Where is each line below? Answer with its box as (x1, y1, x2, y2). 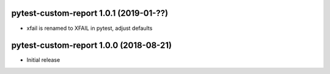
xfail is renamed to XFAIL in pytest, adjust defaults (26, 24, 153, 32)
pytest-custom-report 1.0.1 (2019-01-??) (11, 8, 169, 18)
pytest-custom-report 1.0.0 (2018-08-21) (11, 40, 172, 51)
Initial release (26, 56, 61, 64)
